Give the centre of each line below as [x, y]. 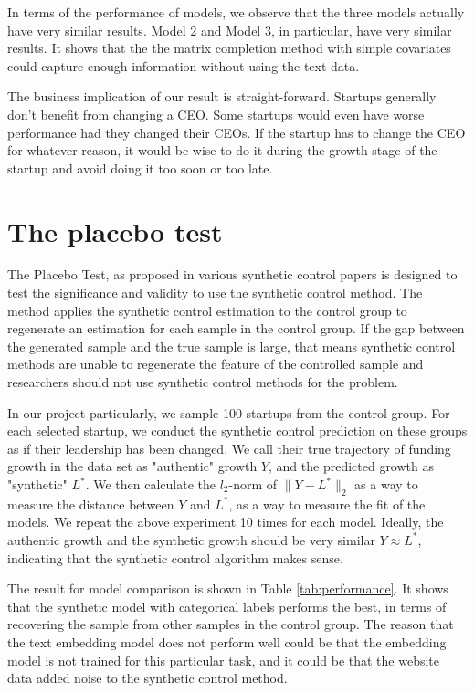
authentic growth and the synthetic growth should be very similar [191, 539]
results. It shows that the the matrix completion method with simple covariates [229, 48]
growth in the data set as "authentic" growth [132, 466]
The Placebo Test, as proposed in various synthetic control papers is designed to [232, 274]
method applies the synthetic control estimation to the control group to [207, 310]
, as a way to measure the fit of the [327, 504]
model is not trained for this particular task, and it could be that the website [223, 660]
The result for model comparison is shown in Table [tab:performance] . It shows [228, 588]
